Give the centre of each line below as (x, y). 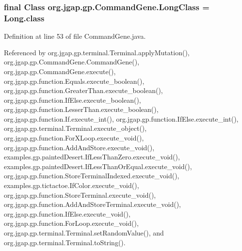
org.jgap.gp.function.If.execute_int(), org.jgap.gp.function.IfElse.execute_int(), (121, 118)
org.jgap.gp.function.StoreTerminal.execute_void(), (80, 195)
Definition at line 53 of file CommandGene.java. (75, 36)
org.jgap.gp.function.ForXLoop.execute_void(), (74, 138)
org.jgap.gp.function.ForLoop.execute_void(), (71, 223)
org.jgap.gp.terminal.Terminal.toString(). (65, 242)
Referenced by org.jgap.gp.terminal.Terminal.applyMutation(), (97, 52)
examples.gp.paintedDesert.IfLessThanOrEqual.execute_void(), (98, 166)
